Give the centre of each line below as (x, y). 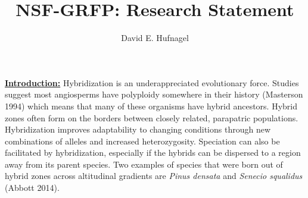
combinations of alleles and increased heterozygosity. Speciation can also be (142, 141)
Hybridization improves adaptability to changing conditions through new (138, 129)
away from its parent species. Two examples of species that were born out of (144, 164)
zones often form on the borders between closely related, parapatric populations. (152, 117)
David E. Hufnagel (155, 38)
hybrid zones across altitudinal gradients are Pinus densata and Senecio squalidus (154, 176)
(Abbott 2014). (32, 188)
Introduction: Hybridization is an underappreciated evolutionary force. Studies (152, 82)
